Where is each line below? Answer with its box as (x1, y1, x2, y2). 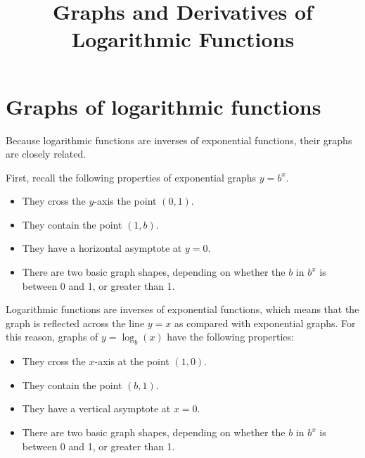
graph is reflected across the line (6, 315, 145, 330)
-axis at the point (94, 354, 169, 369)
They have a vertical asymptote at (22, 401, 171, 416)
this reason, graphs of (6, 329, 98, 344)
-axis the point (94, 193, 157, 208)
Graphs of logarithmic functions (6, 91, 321, 120)
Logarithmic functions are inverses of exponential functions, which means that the (6, 302, 359, 317)
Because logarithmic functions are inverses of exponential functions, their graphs (6, 132, 352, 147)
